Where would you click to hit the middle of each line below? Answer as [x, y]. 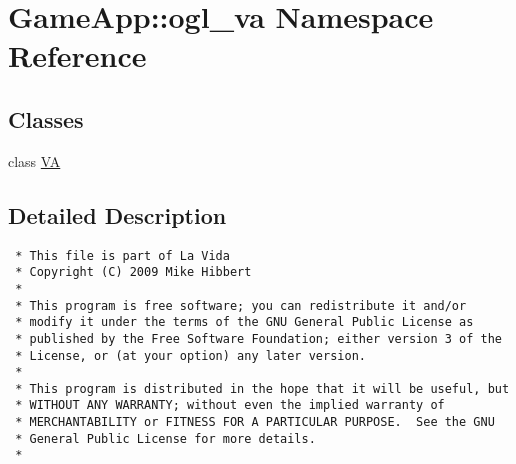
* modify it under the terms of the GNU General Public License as [244, 322]
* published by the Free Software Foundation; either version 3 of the [258, 338]
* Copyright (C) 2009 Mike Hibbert [133, 272]
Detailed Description [117, 214]
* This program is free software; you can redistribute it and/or [241, 305]
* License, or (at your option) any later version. [190, 355]
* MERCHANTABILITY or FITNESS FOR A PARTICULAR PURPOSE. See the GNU [255, 422]
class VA [34, 160]
